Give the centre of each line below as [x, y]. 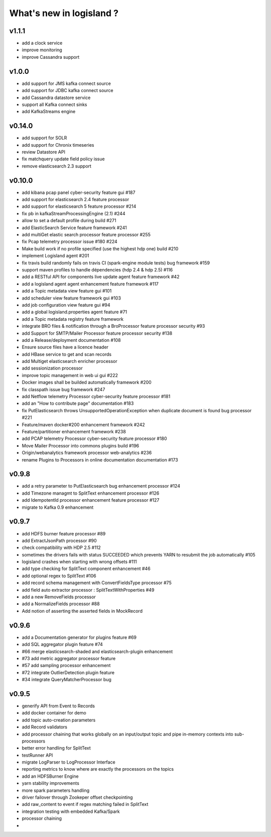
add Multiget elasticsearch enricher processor [70, 361]
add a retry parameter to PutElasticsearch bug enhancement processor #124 [101, 486]
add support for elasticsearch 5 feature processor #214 [79, 207]
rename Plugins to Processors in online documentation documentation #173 [100, 459]
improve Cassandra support [51, 57]
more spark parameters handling [56, 790]
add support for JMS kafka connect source [66, 83]
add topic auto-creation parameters [59, 720]
